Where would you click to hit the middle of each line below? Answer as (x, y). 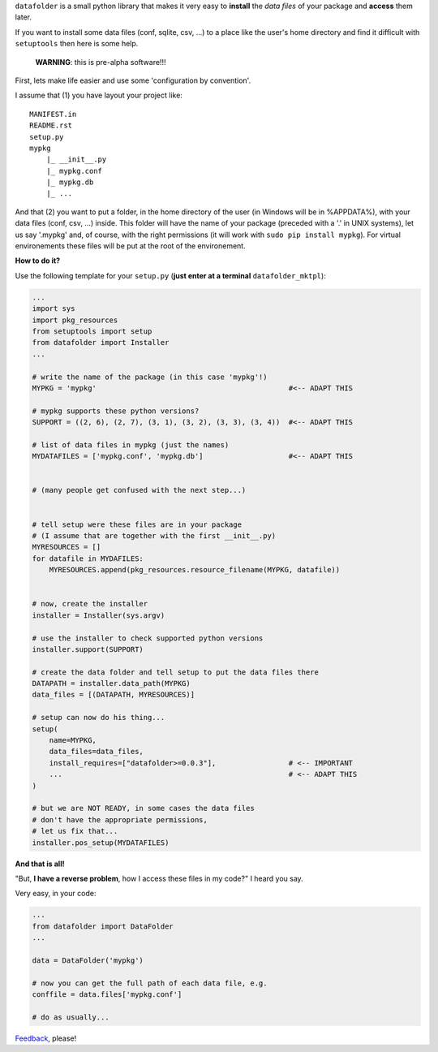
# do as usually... (71, 1017)
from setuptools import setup (92, 331)
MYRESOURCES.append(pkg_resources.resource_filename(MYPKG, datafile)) (195, 570)
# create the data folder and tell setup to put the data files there (176, 672)
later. (24, 17)
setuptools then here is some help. (77, 44)
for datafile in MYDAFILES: (88, 558)
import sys (54, 309)
